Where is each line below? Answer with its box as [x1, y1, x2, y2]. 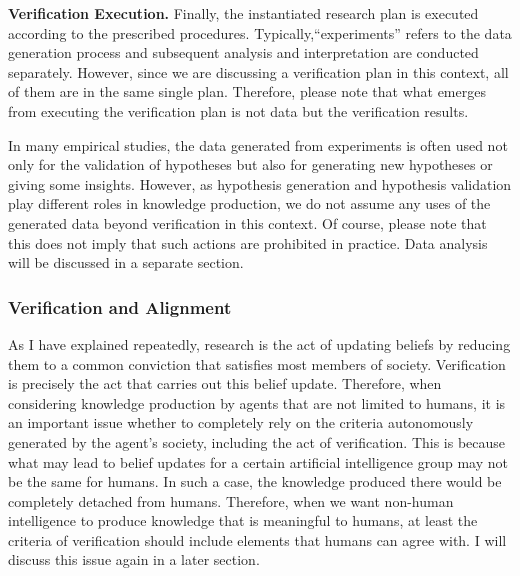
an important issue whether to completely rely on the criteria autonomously [8, 412, 474, 433]
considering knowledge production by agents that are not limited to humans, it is [8, 392, 506, 413]
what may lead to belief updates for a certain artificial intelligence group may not [8, 451, 508, 472]
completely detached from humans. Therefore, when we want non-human [8, 490, 454, 511]
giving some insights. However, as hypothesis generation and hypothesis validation [8, 173, 512, 194]
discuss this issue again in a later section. [8, 549, 260, 570]
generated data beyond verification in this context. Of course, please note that [8, 212, 487, 233]
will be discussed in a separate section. [8, 252, 244, 273]
